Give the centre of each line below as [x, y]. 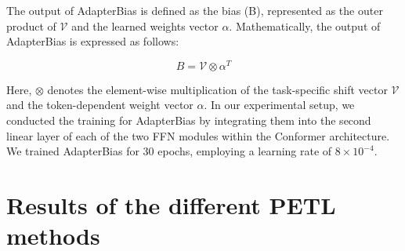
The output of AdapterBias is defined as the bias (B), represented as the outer [195, 10]
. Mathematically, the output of [305, 25]
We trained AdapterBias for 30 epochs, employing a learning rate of [169, 151]
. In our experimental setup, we [279, 105]
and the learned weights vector [145, 25]
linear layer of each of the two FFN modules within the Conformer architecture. [198, 135]
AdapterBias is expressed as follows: [93, 41]
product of [31, 25]
